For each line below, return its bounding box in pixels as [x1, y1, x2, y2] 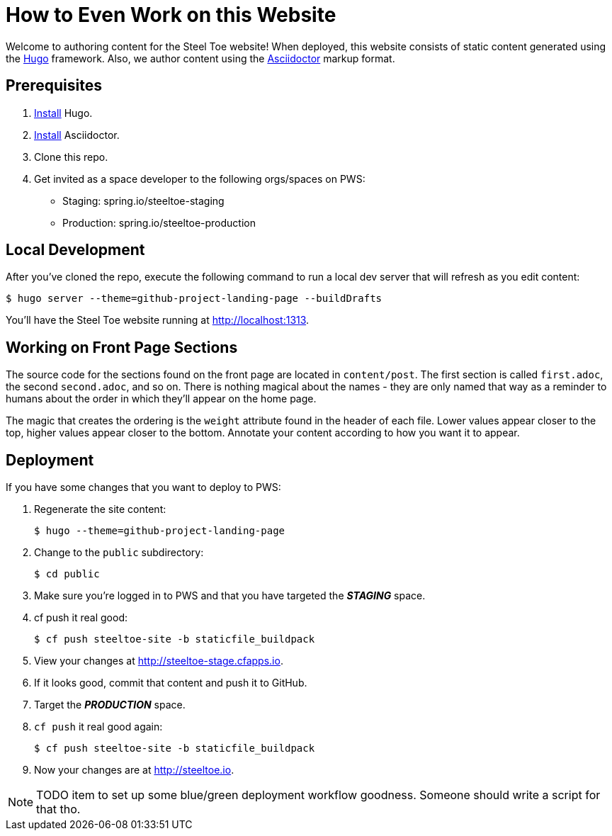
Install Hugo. [34, 106, 93, 119]
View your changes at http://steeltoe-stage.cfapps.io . [34, 655, 283, 667]
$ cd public [34, 568, 100, 580]
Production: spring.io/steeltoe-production [62, 216, 256, 229]
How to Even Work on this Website [6, 3, 336, 27]
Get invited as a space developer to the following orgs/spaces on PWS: [34, 172, 365, 185]
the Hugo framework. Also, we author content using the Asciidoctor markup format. [6, 52, 395, 64]
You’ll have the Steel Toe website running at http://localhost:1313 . [6, 314, 310, 327]
